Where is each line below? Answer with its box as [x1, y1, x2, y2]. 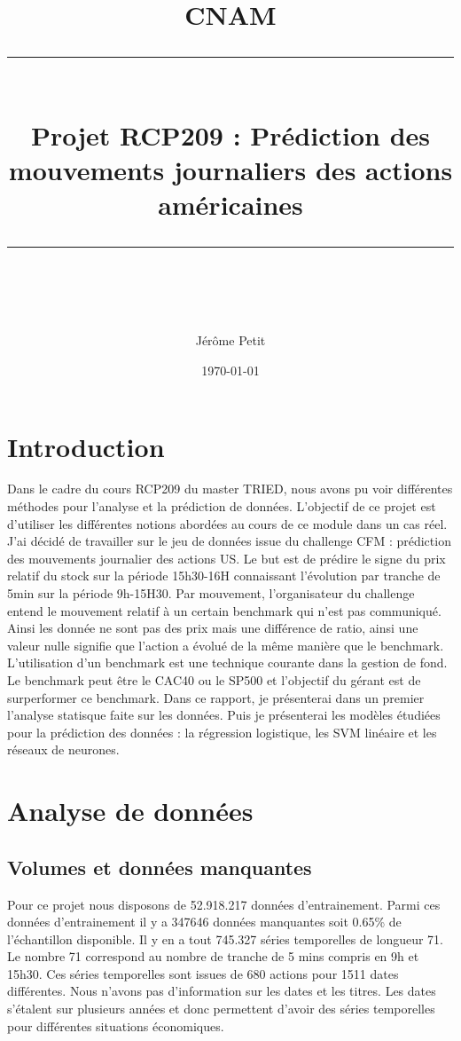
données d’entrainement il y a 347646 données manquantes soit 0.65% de [7, 912, 402, 931]
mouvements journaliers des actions [8, 151, 453, 187]
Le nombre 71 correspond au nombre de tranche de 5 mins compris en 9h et [7, 947, 419, 966]
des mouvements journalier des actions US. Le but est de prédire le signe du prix [7, 548, 446, 567]
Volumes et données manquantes [7, 853, 312, 880]
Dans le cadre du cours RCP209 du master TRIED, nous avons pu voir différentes [7, 479, 453, 498]
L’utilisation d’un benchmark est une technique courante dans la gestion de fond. [7, 653, 448, 672]
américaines [158, 185, 303, 222]
